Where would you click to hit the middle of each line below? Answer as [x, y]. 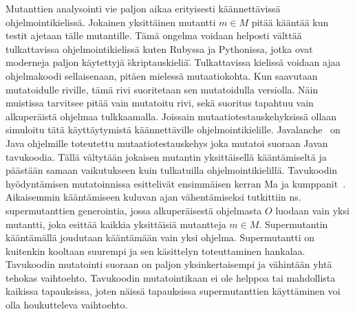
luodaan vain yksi [312, 210]
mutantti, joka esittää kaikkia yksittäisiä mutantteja [116, 224]
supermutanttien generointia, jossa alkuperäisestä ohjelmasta [134, 210]
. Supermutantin [293, 224]
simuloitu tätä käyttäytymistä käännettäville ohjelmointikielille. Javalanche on [173, 130]
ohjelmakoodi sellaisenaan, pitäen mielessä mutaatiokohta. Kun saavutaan [162, 75]
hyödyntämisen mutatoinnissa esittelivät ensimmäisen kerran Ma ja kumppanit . [176, 183]
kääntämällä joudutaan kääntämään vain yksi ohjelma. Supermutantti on [160, 237]
